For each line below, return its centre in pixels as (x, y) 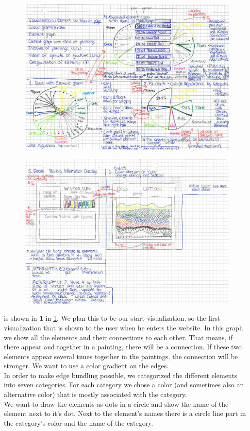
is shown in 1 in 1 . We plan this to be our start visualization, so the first (112, 318)
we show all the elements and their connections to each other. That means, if (118, 337)
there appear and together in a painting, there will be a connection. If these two (123, 347)
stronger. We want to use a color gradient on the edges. (86, 366)
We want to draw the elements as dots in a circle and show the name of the (116, 404)
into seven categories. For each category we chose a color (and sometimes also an (124, 385)
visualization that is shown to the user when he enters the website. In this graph (124, 327)
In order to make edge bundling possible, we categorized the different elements (121, 375)
